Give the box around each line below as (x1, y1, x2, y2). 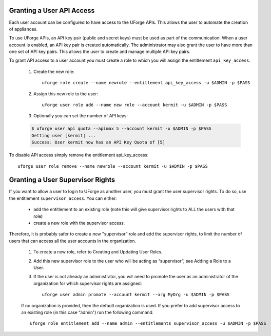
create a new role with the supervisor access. (33, 220, 125, 226)
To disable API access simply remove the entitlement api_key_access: (9, 152, 149, 158)
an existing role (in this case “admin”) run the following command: (21, 309, 154, 315)
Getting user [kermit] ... (31, 133, 96, 138)
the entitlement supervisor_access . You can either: (9, 195, 117, 201)
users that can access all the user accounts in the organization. (9, 238, 136, 244)
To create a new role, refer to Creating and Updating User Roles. (33, 249, 163, 255)
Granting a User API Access (9, 6, 95, 15)
